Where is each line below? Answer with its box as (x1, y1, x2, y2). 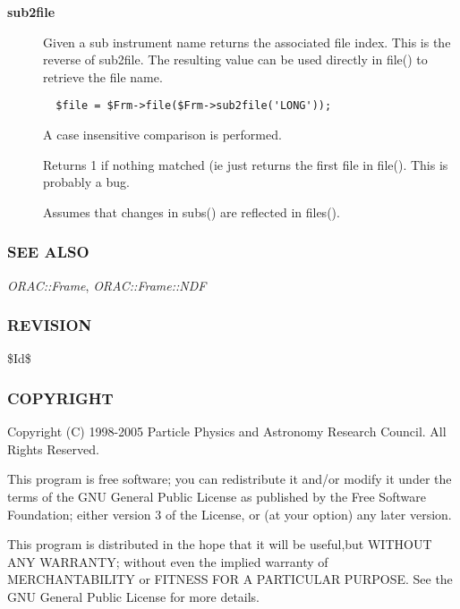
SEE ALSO (7, 241, 89, 263)
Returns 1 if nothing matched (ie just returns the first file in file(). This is (43, 155, 448, 173)
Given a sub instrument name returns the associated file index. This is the (43, 32, 451, 51)
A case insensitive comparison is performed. (43, 125, 282, 144)
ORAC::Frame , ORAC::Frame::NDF (7, 275, 207, 294)
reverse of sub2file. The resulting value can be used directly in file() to (43, 50, 428, 69)
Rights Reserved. (7, 439, 99, 458)
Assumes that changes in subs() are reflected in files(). (43, 202, 340, 221)
